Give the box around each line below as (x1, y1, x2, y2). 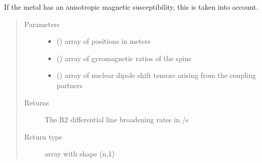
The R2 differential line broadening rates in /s (44, 114, 189, 125)
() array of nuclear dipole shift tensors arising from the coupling (56, 70, 256, 80)
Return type (24, 131, 63, 142)
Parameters (24, 18, 60, 29)
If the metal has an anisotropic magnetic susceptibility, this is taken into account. (4, 2, 258, 12)
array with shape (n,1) (44, 148, 115, 159)
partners (56, 79, 83, 90)
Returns (24, 97, 49, 107)
